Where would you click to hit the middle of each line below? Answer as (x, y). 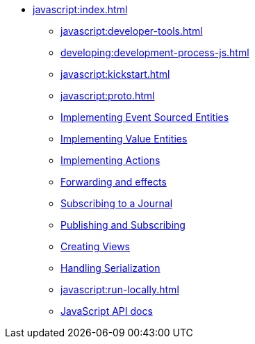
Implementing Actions (110, 160)
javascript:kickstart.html (115, 74)
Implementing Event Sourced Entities (145, 117)
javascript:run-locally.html (120, 289)
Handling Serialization (110, 268)
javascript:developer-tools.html (132, 31)
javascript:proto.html (108, 96)
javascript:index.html (80, 9)
